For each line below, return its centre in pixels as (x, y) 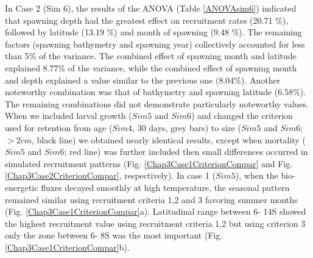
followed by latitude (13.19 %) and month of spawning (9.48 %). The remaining (153, 32)
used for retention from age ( (59, 127)
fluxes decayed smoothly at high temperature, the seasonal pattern (165, 187)
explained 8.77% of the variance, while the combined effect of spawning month (151, 67)
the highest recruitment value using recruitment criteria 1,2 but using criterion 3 (155, 223)
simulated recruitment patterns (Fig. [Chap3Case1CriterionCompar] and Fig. (149, 163)
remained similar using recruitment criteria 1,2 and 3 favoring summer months (151, 199)
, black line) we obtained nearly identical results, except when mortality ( (169, 139)
